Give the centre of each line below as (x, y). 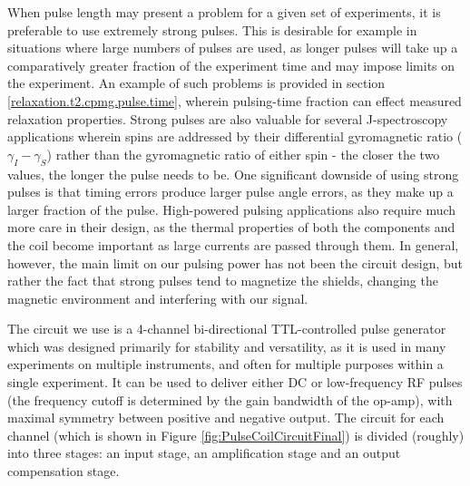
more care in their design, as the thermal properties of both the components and (231, 227)
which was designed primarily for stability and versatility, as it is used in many (227, 346)
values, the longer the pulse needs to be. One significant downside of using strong (233, 174)
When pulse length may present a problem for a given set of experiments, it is (224, 12)
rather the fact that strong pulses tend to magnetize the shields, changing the (223, 281)
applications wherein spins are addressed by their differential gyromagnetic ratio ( (235, 136)
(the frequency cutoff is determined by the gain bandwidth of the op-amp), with (230, 399)
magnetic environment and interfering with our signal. (158, 298)
